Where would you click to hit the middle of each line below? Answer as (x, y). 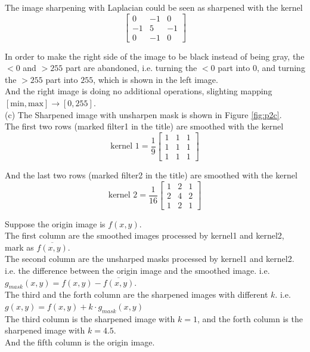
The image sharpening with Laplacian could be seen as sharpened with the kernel (154, 7)
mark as (19, 247)
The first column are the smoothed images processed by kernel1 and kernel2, (145, 235)
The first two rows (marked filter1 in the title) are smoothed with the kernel (144, 126)
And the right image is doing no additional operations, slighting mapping (139, 91)
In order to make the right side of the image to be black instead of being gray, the (155, 56)
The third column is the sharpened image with (90, 318)
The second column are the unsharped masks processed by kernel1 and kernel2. (150, 259)
